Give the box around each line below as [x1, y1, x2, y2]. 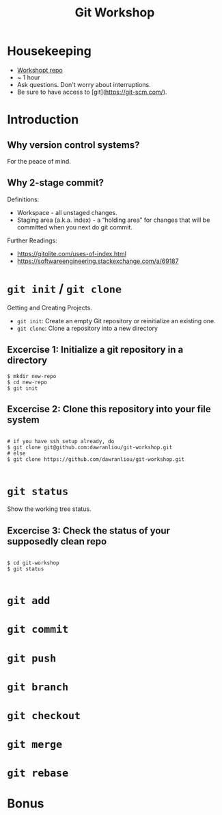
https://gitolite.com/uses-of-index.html [16, 249, 126, 258]
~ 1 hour [16, 73, 40, 81]
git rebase [7, 767, 69, 780]
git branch [7, 680, 69, 693]
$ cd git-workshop [7, 560, 59, 566]
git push [7, 652, 57, 665]
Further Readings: [7, 236, 57, 244]
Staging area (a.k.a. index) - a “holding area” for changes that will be [16, 216, 210, 224]
